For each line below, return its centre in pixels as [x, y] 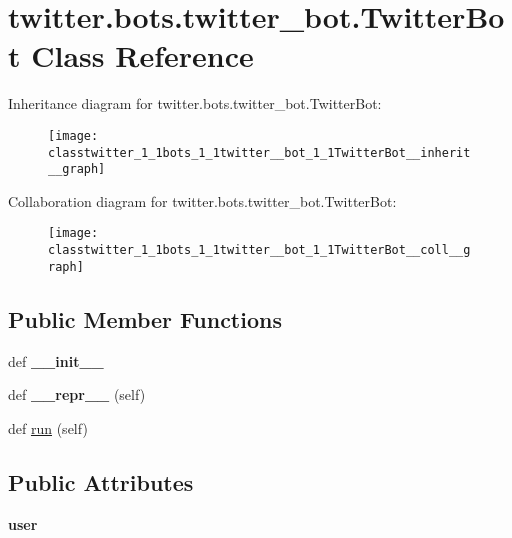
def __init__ [56, 360]
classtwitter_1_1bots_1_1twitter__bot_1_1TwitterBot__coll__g [259, 250]
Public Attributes [101, 481]
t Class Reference [131, 55]
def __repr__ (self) [77, 394]
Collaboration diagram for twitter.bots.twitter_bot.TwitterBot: [202, 200]
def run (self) [48, 427]
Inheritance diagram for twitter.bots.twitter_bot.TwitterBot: [195, 103]
